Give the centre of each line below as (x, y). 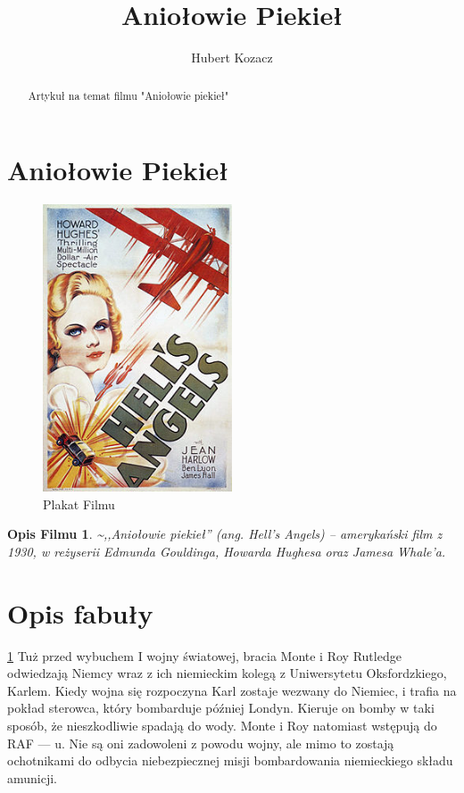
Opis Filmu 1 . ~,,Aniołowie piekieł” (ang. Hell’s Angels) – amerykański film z (225, 534)
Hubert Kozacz (232, 58)
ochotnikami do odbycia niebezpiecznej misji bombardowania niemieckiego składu (230, 760)
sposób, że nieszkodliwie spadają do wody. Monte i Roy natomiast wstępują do (222, 725)
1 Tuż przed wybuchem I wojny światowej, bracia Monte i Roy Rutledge (204, 655)
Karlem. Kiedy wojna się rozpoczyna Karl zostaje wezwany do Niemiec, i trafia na (232, 690)
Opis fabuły (80, 612)
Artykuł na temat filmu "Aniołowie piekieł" (128, 95)
